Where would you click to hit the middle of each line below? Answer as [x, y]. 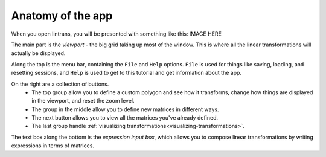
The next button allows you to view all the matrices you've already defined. [125, 118]
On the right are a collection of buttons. [60, 84]
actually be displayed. [38, 53]
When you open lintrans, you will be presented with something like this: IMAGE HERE [116, 34]
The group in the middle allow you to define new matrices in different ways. [125, 109]
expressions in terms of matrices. [53, 146]
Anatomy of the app [62, 16]
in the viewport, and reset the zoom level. [83, 101]
